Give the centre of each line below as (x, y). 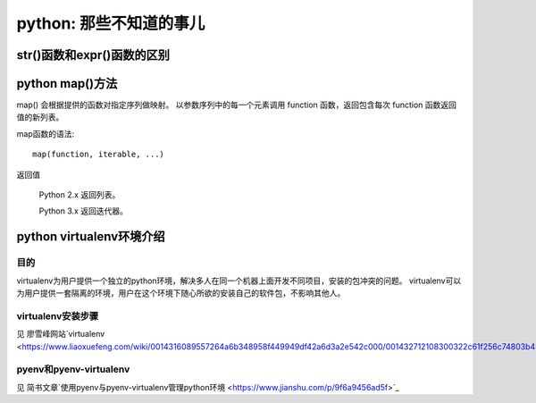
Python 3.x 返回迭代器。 (84, 211)
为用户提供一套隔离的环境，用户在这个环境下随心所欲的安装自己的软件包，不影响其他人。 (181, 293)
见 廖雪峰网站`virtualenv (61, 334)
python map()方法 (67, 84)
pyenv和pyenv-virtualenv (73, 369)
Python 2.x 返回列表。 (80, 195)
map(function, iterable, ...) (99, 155)
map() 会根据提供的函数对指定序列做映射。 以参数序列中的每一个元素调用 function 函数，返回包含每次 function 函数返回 (237, 105)
